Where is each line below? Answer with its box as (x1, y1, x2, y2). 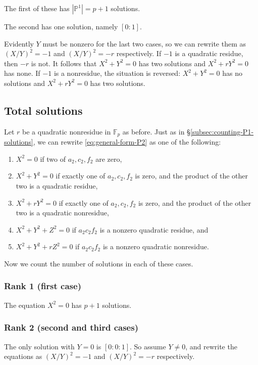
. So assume (130, 341, 166, 351)
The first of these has (4, 3, 70, 13)
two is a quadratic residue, (16, 180, 98, 191)
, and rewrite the (185, 341, 237, 351)
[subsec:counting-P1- (190, 126, 254, 136)
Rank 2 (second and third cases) (4, 321, 138, 334)
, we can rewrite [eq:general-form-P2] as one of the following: (33, 136, 221, 147)
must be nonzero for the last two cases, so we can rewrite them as (42, 38, 246, 49)
